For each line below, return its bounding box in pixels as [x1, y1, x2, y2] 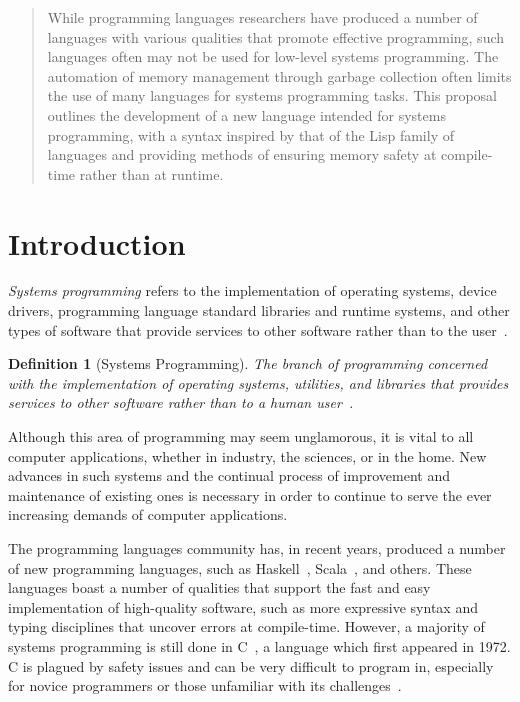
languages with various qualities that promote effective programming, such [47, 26, 505, 47]
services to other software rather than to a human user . [8, 392, 354, 413]
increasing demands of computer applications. [8, 504, 288, 525]
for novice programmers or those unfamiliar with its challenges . [8, 675, 402, 696]
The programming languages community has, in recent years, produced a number [8, 538, 506, 558]
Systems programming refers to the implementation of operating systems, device [8, 280, 497, 301]
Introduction [8, 222, 186, 263]
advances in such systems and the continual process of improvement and [8, 465, 450, 486]
